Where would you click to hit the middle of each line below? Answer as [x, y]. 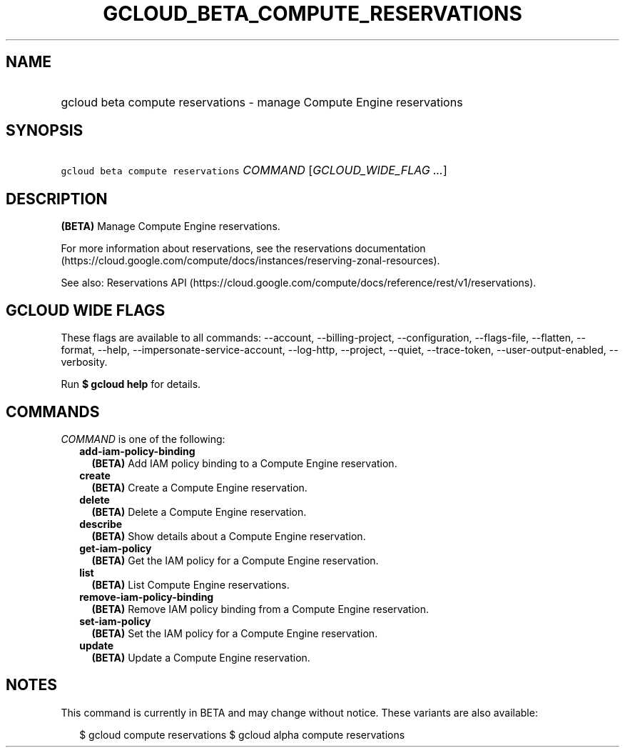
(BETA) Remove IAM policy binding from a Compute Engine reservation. [260, 609]
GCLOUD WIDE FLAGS [86, 310]
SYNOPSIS [45, 131]
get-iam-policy [116, 548]
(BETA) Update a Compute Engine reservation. [201, 657]
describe [101, 524]
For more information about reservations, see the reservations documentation [243, 249]
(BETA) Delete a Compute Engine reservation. [199, 512]
